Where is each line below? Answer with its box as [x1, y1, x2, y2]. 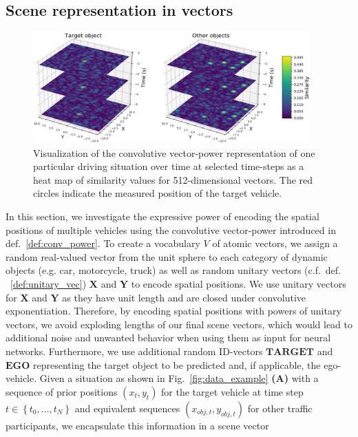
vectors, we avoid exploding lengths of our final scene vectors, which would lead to [6, 317, 353, 331]
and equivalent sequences [74, 401, 180, 415]
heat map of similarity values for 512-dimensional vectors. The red [33, 172, 313, 186]
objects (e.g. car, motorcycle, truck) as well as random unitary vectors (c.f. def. [6, 263, 341, 277]
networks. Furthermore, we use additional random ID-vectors [6, 343, 263, 358]
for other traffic [247, 401, 313, 415]
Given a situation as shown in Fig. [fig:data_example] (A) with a [39, 371, 319, 385]
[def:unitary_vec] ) [10, 277, 87, 291]
